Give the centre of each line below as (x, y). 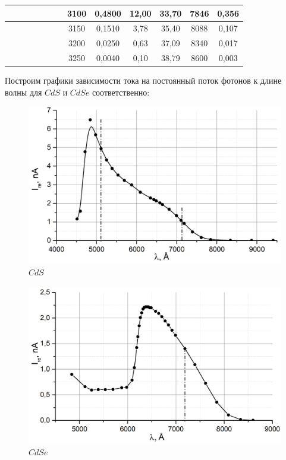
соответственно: (121, 92)
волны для (23, 92)
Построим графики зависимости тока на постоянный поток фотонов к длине (143, 80)
